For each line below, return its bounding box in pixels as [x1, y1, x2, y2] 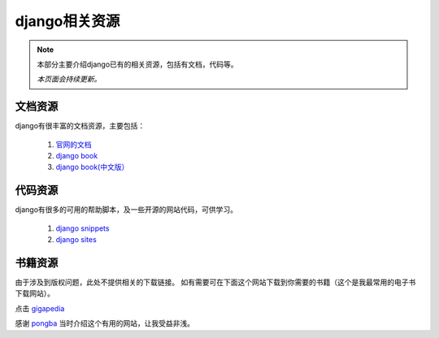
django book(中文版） [55, 162, 129, 172]
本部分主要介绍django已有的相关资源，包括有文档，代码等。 [37, 59, 239, 69]
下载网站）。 [15, 288, 54, 298]
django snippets [55, 223, 110, 233]
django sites [55, 235, 97, 245]
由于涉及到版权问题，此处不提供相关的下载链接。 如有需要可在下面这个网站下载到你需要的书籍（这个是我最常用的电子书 [15, 277, 416, 287]
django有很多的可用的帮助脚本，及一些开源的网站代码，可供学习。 [15, 205, 238, 214]
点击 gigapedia [15, 303, 65, 313]
